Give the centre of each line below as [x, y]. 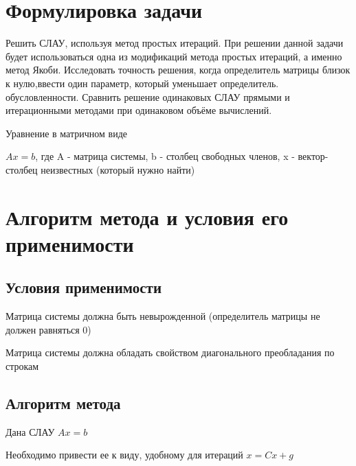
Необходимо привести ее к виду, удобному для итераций [124, 455]
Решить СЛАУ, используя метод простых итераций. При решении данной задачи [175, 43]
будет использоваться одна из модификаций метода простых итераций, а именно [174, 56]
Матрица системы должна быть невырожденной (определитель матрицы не [163, 316]
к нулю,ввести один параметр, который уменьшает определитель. [142, 83]
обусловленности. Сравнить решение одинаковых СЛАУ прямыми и [148, 96]
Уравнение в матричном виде [66, 133]
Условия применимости [84, 287]
